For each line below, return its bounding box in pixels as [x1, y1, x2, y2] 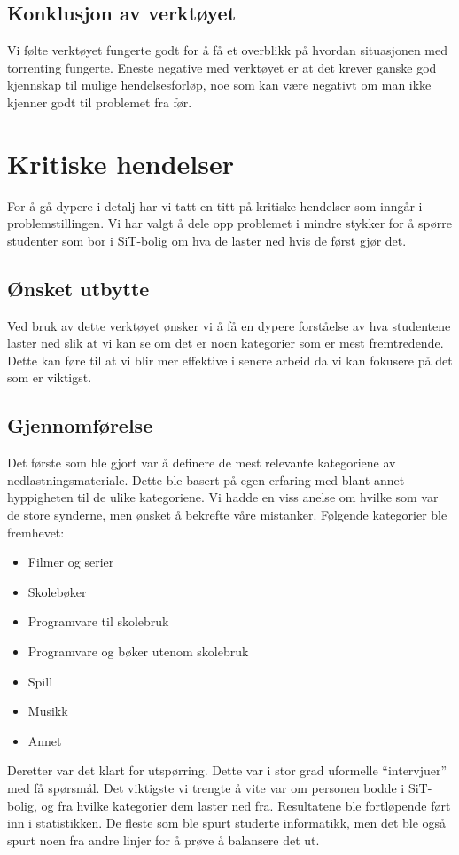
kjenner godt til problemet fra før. [7, 92, 192, 111]
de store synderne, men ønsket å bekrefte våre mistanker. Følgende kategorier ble [7, 506, 447, 524]
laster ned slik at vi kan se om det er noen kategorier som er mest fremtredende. [7, 333, 444, 352]
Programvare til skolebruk [27, 612, 169, 631]
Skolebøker [27, 582, 87, 600]
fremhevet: [7, 522, 65, 541]
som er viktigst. [7, 368, 92, 387]
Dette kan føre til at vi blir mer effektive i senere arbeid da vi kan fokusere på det [7, 350, 453, 369]
